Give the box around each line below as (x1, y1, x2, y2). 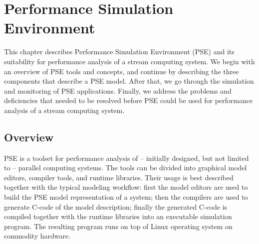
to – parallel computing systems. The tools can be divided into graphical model (4, 162, 247, 173)
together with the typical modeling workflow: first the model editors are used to (4, 182, 248, 192)
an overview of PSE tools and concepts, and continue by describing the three (4, 66, 239, 76)
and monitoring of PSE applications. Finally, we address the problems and (4, 85, 232, 96)
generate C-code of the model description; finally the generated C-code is (4, 201, 228, 212)
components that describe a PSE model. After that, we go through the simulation (4, 76, 254, 86)
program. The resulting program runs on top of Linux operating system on (4, 221, 233, 231)
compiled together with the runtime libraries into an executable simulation (4, 211, 232, 222)
